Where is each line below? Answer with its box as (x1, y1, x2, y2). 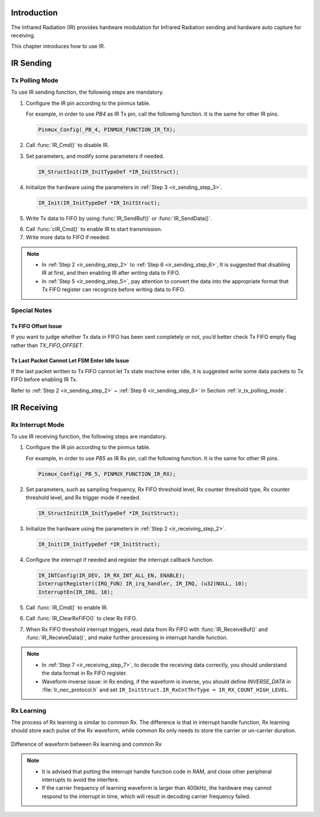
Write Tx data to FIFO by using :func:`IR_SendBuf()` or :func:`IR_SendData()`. (25, 214, 212, 222)
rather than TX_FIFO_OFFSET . (11, 341, 84, 349)
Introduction (11, 8, 58, 18)
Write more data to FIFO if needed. (25, 234, 111, 241)
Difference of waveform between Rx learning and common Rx (11, 741, 162, 748)
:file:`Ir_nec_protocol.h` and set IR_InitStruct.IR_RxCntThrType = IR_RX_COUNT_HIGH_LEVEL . (41, 686, 290, 693)
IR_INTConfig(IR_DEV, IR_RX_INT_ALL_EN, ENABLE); (38, 572, 185, 579)
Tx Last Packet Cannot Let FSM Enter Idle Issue (11, 357, 130, 364)
